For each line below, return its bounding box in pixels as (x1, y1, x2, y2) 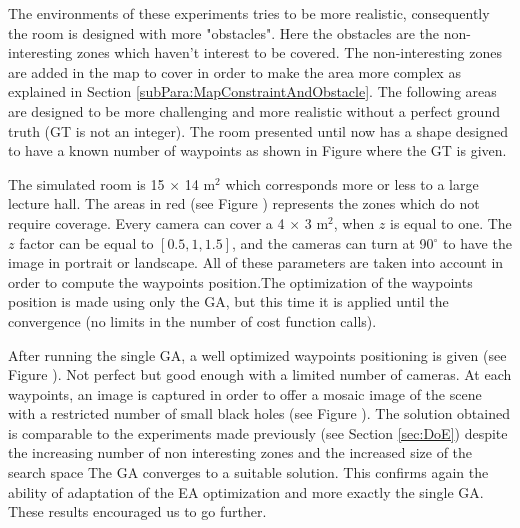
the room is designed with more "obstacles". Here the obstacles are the (8, 22, 440, 43)
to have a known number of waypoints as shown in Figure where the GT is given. (8, 140, 507, 161)
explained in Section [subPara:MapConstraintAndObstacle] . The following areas (8, 81, 497, 102)
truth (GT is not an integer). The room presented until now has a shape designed (8, 120, 508, 141)
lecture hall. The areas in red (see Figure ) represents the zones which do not (8, 193, 480, 214)
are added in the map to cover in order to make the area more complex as (8, 61, 461, 82)
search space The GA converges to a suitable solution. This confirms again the (8, 462, 489, 483)
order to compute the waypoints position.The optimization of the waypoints (8, 271, 473, 292)
